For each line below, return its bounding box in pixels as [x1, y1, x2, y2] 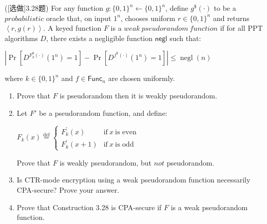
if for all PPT [220, 23, 263, 33]
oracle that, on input [46, 12, 111, 23]
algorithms [5, 32, 38, 43]
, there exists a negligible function [46, 32, 153, 43]
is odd [115, 141, 134, 149]
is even [115, 128, 137, 136]
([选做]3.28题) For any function [5, 3, 103, 13]
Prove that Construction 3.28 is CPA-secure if [16, 201, 162, 212]
